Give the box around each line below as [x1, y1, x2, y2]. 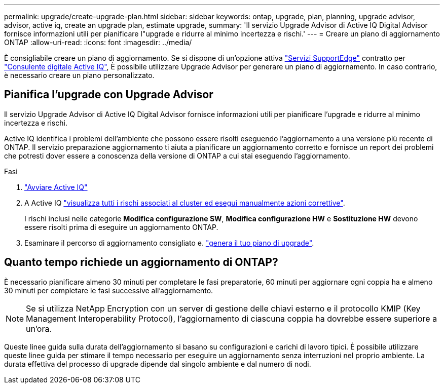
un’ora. [26, 323, 52, 334]
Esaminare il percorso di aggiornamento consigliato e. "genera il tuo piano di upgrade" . [24, 238, 314, 247]
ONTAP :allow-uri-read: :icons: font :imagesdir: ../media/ [4, 38, 192, 47]
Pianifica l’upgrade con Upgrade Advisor [4, 88, 213, 101]
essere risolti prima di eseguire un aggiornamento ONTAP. [24, 222, 218, 231]
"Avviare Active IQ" [24, 182, 88, 191]
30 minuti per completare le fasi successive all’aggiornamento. [4, 286, 213, 295]
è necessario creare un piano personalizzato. [4, 71, 155, 80]
